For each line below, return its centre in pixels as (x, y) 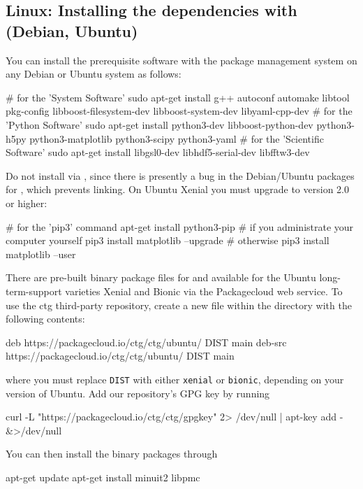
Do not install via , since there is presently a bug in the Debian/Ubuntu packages (180, 175)
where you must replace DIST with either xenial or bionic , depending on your (175, 379)
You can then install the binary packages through (112, 454)
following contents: (45, 319)
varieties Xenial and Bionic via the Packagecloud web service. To (204, 291)
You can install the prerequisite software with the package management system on (181, 60)
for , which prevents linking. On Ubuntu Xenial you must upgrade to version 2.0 (177, 189)
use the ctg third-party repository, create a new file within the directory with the (179, 305)
